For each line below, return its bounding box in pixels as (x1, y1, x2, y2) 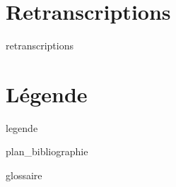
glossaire (6, 168, 42, 183)
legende (6, 120, 38, 135)
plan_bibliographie (6, 144, 88, 159)
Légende (6, 79, 88, 108)
